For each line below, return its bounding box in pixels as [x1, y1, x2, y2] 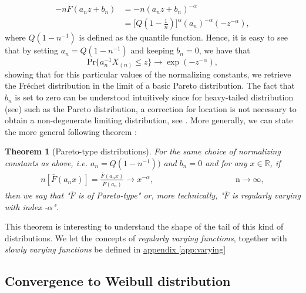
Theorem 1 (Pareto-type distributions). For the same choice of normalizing [5, 145, 281, 157]
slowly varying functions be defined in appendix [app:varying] [5, 243, 226, 255]
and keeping [130, 44, 174, 56]
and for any [205, 157, 247, 169]
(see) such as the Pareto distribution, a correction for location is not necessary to [5, 102, 297, 114]
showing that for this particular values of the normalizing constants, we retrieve [5, 68, 291, 80]
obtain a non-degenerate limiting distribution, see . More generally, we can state [5, 114, 293, 126]
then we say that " [5, 188, 70, 201]
